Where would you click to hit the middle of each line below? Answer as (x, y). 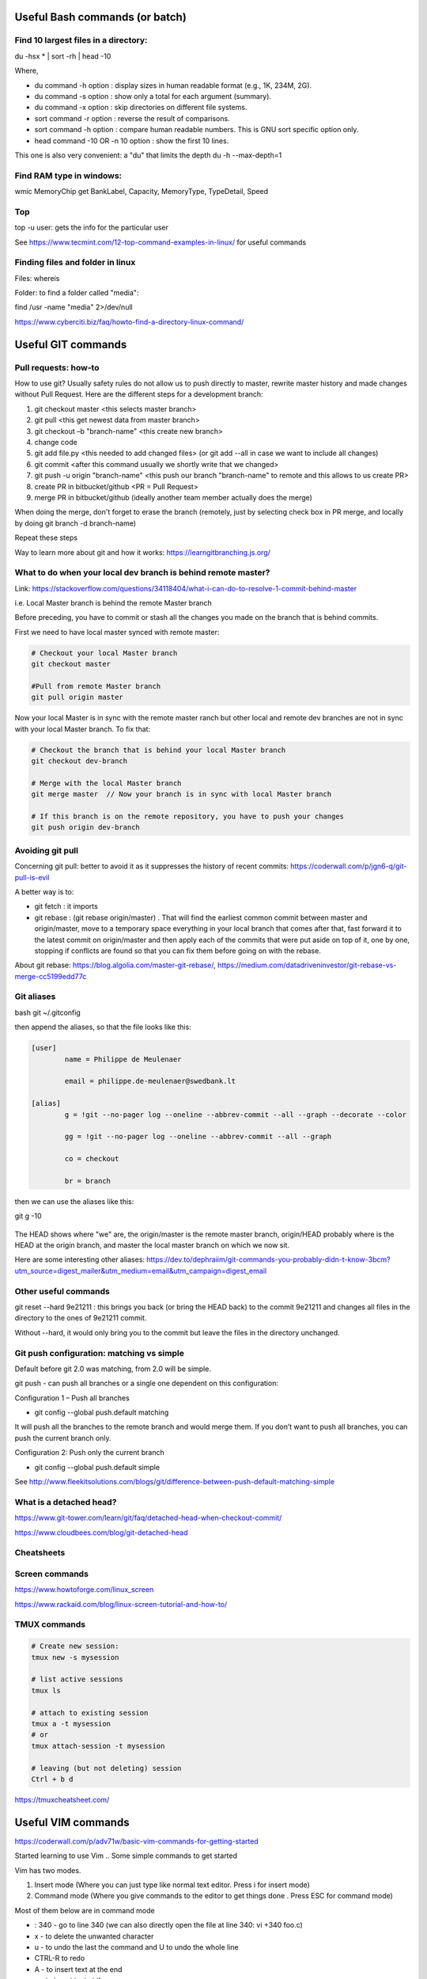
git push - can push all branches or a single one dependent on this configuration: (146, 1383)
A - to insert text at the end (78, 1969)
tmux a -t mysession (71, 1723)
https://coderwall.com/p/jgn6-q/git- (348, 866)
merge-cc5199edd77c (51, 976)
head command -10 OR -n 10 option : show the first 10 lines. (132, 141)
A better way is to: (44, 891)
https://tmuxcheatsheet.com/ (62, 1799)
